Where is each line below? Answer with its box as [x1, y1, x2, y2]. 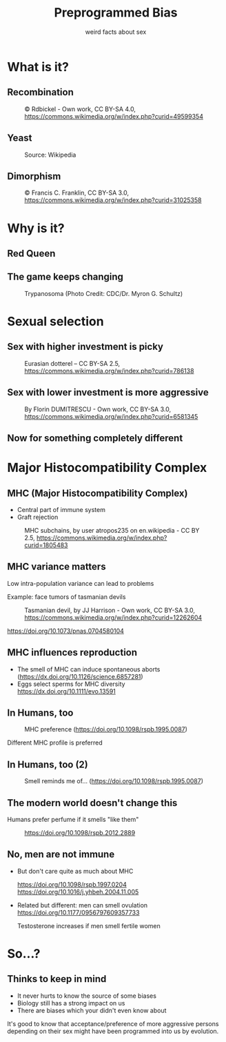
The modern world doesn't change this [7, 797, 178, 809]
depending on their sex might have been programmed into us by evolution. [7, 1027, 219, 1035]
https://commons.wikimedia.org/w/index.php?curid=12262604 [24, 613, 203, 622]
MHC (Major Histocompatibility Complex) [7, 487, 188, 499]
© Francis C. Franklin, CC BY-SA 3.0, [24, 188, 130, 197]
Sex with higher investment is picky [7, 341, 164, 353]
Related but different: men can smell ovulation [17, 901, 148, 909]
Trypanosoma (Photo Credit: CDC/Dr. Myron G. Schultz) [24, 289, 183, 297]
